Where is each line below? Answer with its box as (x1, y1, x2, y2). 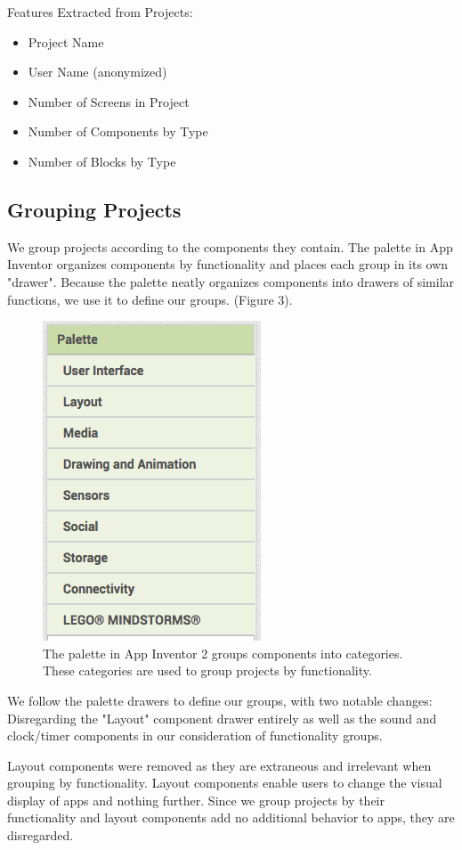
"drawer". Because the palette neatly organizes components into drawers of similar (7, 272, 455, 290)
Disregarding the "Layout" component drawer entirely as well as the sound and (7, 708, 437, 727)
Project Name (28, 32, 104, 51)
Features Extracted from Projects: (7, 3, 193, 20)
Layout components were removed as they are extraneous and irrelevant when (7, 756, 432, 774)
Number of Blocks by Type (28, 151, 176, 170)
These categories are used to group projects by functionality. (43, 661, 372, 680)
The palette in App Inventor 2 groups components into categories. (43, 643, 403, 662)
